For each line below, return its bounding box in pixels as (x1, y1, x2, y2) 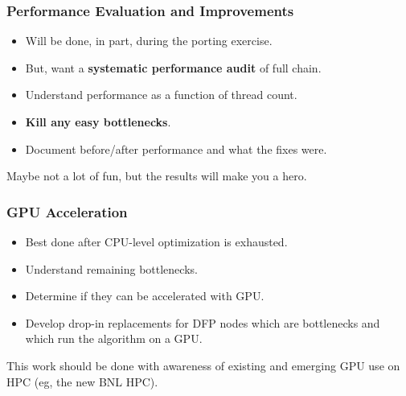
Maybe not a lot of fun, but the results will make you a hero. (6, 167, 307, 184)
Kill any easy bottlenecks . (25, 113, 171, 130)
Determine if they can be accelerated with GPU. (25, 287, 265, 304)
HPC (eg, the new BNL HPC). (6, 373, 158, 390)
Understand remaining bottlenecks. (25, 260, 198, 277)
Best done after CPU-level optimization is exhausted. (25, 233, 288, 250)
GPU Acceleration (6, 201, 128, 221)
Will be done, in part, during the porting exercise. (25, 32, 273, 49)
